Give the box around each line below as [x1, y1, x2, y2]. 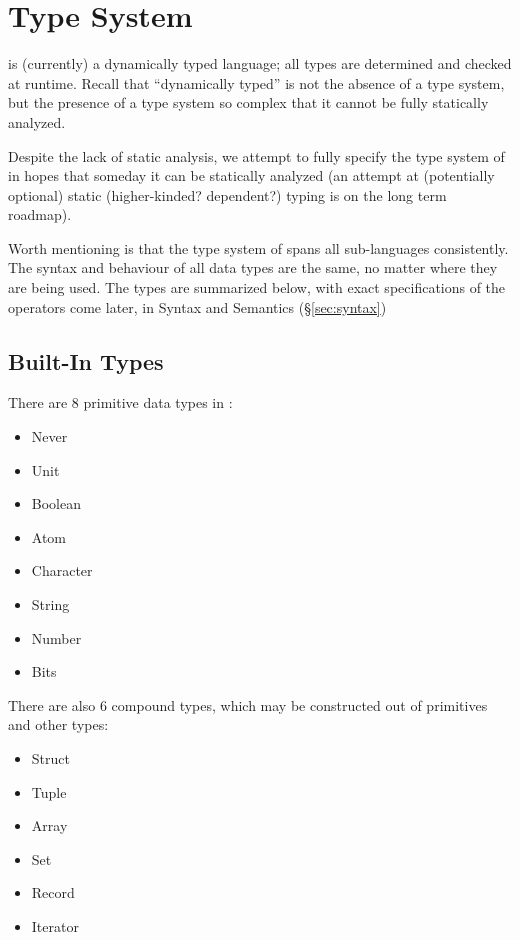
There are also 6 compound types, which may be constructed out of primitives [8, 694, 488, 715]
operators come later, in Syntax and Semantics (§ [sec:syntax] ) [8, 296, 387, 317]
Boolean [31, 493, 81, 514]
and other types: [8, 714, 109, 735]
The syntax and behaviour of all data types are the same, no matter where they [8, 257, 498, 278]
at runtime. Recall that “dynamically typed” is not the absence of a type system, [8, 72, 505, 93]
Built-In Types [8, 345, 164, 376]
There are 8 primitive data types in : [8, 392, 233, 413]
